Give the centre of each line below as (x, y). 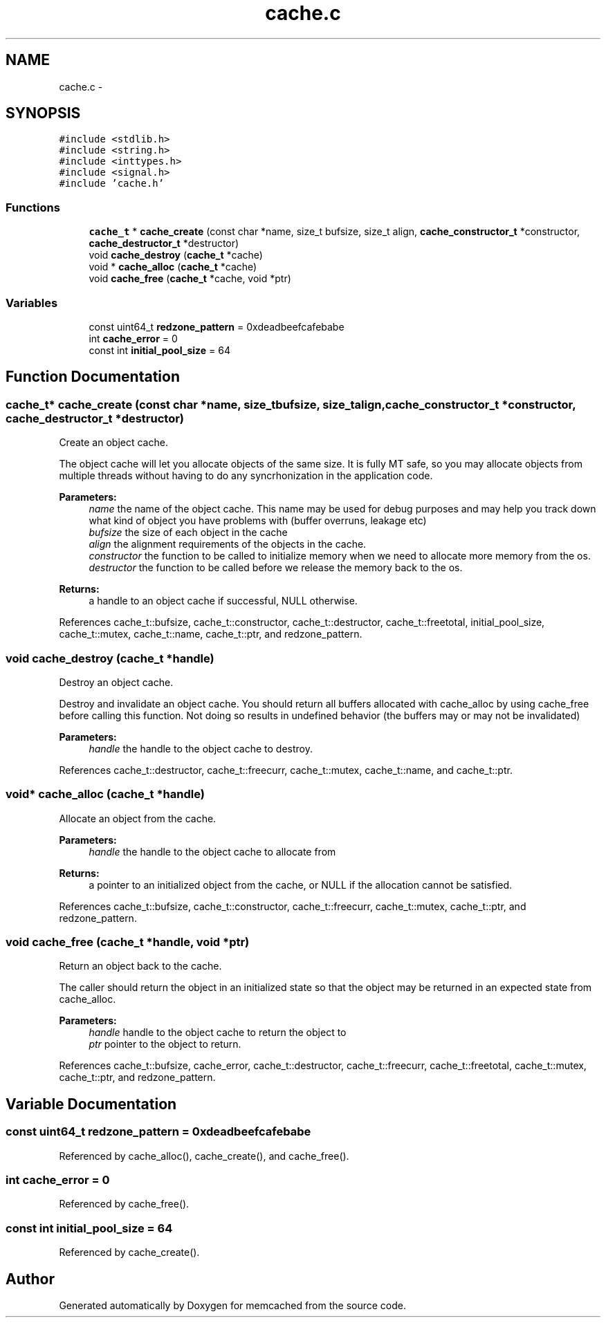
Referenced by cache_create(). (129, 1252)
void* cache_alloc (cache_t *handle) (105, 794)
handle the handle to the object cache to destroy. (201, 748)
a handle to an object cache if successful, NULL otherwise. (223, 601)
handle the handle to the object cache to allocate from (212, 851)
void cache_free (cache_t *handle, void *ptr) (128, 942)
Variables (32, 303)
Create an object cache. (113, 443)
